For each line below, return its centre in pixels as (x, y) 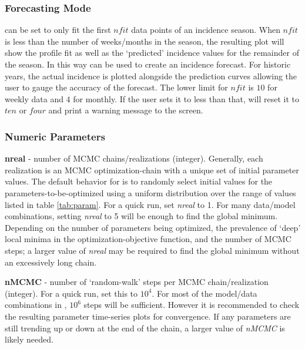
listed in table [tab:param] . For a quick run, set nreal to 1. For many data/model (150, 204)
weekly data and (34, 98)
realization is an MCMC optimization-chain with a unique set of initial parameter (152, 170)
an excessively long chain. (51, 262)
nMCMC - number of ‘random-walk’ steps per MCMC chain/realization (137, 282)
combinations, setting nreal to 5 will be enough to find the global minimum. (141, 216)
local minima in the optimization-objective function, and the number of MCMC (148, 239)
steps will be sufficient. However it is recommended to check (192, 305)
